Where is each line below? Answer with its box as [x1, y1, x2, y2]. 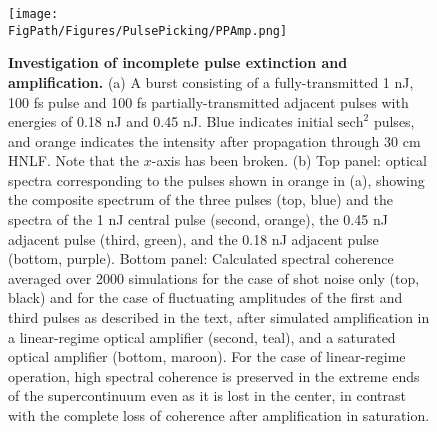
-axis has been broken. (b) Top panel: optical [151, 150, 427, 171]
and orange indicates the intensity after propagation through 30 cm [8, 130, 421, 151]
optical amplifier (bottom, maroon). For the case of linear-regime [8, 346, 406, 367]
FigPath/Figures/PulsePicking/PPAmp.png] [8, 23, 288, 38]
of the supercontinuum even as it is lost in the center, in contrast [8, 385, 406, 406]
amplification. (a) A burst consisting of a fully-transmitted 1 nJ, [8, 71, 414, 92]
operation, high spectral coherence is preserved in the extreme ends [8, 365, 420, 386]
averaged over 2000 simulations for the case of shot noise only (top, [8, 267, 420, 288]
